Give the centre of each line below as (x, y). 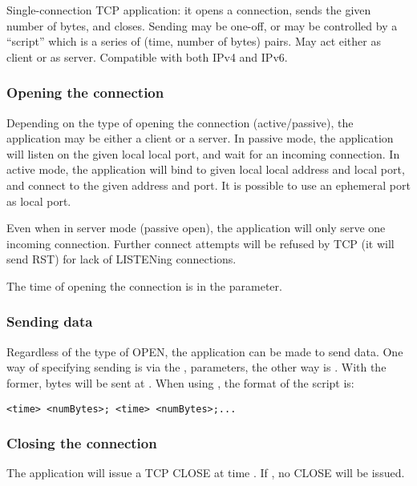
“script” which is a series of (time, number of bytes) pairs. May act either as (194, 41)
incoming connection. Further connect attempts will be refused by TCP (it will (200, 243)
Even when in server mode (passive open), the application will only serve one (196, 228)
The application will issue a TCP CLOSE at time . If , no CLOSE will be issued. (206, 473)
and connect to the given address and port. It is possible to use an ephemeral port (208, 185)
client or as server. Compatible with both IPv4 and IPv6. (147, 56)
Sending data (50, 321)
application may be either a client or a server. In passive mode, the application (200, 138)
